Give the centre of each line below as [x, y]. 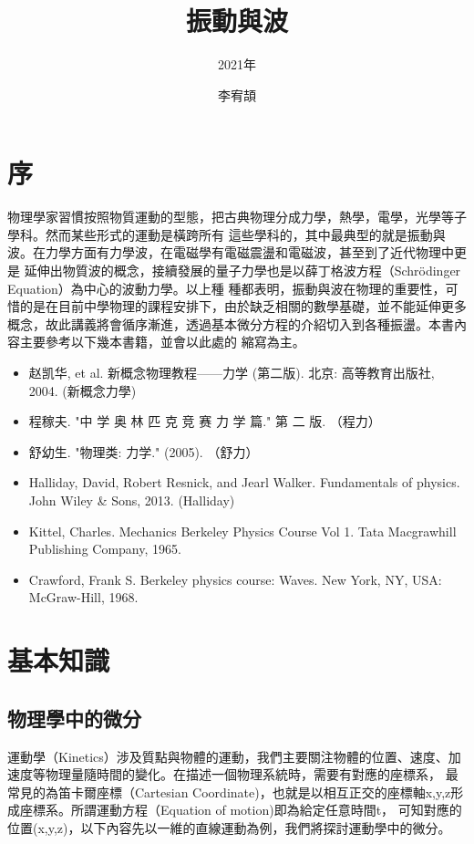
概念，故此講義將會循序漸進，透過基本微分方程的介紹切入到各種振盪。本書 [231, 323]
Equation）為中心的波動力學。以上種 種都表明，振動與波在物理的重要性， [227, 288]
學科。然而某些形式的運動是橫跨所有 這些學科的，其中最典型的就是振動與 [227, 234]
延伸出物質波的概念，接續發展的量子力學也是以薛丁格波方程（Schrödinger [242, 271]
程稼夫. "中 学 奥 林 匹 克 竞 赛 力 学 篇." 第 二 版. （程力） [205, 421]
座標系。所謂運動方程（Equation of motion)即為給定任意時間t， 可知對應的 [241, 810]
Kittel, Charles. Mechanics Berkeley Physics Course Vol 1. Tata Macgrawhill [242, 531]
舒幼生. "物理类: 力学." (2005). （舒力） [144, 451]
